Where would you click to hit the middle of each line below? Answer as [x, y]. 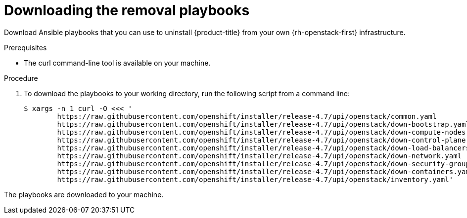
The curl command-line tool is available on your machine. [117, 63]
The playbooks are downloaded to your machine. [84, 194]
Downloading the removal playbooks [127, 10]
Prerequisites [25, 47]
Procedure [21, 78]
